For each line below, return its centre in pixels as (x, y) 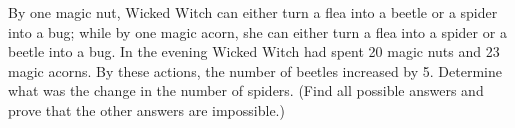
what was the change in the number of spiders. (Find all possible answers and (246, 90)
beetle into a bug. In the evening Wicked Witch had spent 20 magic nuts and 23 (254, 51)
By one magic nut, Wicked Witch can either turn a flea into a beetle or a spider (253, 12)
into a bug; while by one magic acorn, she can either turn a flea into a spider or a (257, 31)
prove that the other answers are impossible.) (146, 109)
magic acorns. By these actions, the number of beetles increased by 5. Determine (255, 70)
